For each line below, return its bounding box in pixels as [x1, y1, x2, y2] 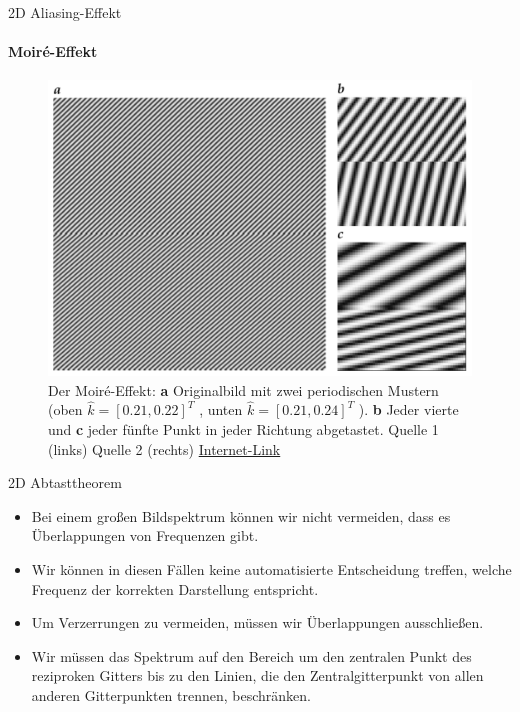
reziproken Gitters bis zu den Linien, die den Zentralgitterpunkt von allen [31, 665, 484, 686]
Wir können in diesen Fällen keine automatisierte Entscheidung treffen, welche [31, 559, 512, 579]
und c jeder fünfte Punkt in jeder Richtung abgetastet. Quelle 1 [48, 419, 439, 440]
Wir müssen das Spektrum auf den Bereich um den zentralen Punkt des [31, 645, 472, 666]
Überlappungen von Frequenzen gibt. [31, 525, 259, 546]
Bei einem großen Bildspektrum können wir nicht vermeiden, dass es [31, 505, 451, 526]
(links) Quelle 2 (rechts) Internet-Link [48, 438, 281, 459]
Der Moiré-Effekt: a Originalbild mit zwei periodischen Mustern [48, 379, 439, 400]
